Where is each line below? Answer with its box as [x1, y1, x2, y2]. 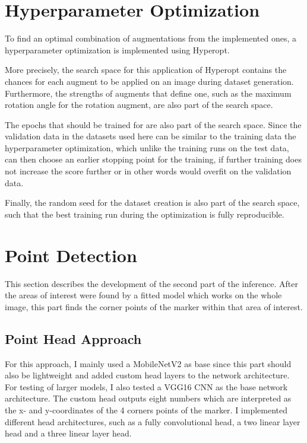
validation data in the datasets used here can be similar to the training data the [5, 130, 296, 142]
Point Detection [5, 243, 137, 267]
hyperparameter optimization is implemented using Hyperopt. [5, 43, 230, 56]
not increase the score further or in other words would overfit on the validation [5, 165, 292, 177]
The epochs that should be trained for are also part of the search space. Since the [5, 118, 302, 130]
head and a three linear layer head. [5, 427, 132, 439]
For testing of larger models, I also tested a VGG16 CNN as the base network [5, 380, 288, 393]
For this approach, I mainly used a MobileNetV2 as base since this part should [5, 357, 292, 369]
